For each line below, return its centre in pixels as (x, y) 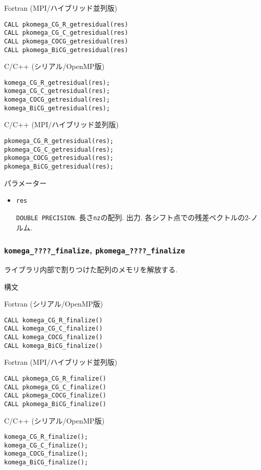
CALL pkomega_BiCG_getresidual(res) (66, 50)
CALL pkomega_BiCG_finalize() (55, 404)
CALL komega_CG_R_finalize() (54, 320)
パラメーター (25, 183)
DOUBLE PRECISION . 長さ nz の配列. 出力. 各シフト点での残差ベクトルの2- (134, 217)
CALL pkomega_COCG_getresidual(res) (66, 41)
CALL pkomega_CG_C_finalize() (55, 387)
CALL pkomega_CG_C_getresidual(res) (66, 33)
